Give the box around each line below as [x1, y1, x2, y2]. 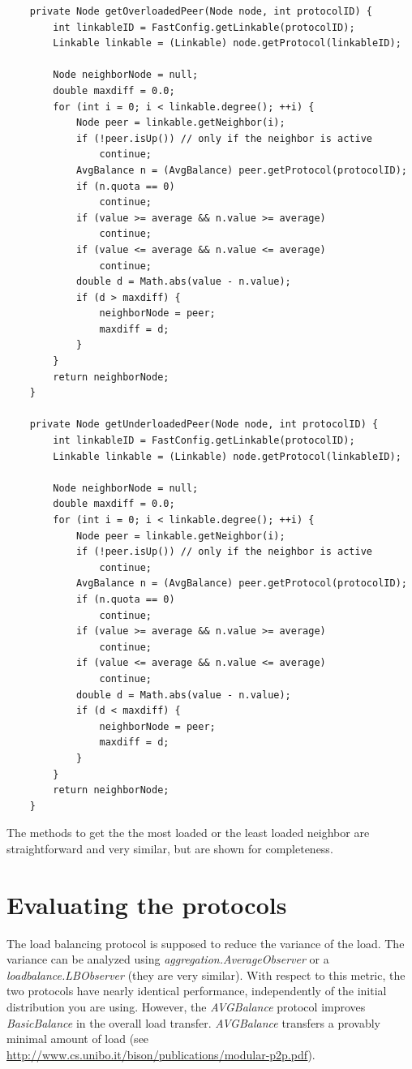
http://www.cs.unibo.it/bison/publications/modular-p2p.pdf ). [6, 1045, 315, 1063]
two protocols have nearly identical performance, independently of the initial [6, 982, 387, 999]
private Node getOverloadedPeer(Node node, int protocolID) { [29, 6, 373, 17]
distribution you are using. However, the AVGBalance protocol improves [6, 998, 366, 1015]
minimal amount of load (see [6, 1030, 149, 1047]
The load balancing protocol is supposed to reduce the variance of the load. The [6, 934, 405, 951]
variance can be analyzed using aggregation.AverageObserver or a [6, 951, 329, 968]
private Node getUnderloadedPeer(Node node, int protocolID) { [29, 419, 379, 431]
